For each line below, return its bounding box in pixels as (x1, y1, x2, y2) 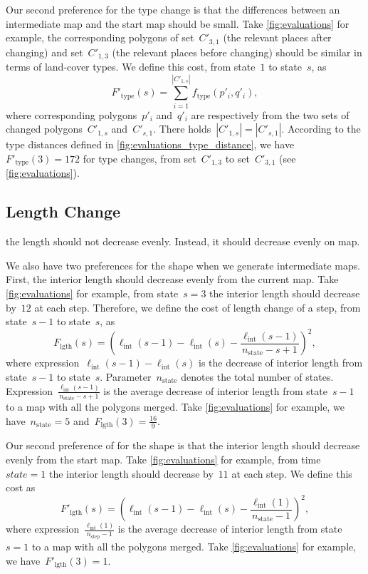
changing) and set (6, 44, 83, 59)
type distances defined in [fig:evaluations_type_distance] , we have (6, 137, 295, 152)
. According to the (281, 121, 361, 136)
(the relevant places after (223, 30, 332, 45)
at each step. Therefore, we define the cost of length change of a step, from (34, 299, 361, 314)
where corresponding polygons (6, 107, 137, 122)
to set (225, 151, 250, 165)
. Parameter (100, 369, 152, 384)
